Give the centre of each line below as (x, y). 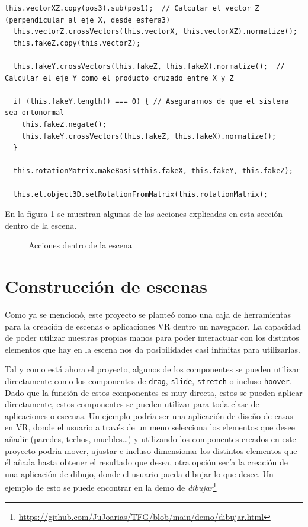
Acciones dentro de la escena (80, 245)
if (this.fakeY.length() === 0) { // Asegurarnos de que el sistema (151, 101)
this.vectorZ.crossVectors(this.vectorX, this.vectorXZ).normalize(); (155, 32)
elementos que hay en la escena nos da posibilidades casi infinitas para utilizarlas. (153, 349)
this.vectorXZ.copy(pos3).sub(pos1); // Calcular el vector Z (132, 8)
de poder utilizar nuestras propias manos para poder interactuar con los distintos (152, 338)
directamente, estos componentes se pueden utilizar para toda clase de (132, 404)
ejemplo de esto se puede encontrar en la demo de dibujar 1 (111, 487)
